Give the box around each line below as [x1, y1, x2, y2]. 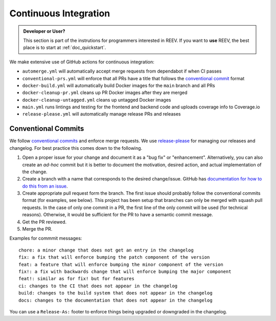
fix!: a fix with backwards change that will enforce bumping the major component [18, 269, 232, 274]
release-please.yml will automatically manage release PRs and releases [22, 111, 181, 117]
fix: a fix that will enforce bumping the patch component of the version [18, 255, 210, 260]
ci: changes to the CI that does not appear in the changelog [18, 283, 178, 289]
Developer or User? [23, 28, 65, 34]
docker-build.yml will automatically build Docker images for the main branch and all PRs [22, 82, 215, 88]
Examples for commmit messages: [9, 235, 82, 241]
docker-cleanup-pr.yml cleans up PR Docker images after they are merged [22, 89, 188, 96]
